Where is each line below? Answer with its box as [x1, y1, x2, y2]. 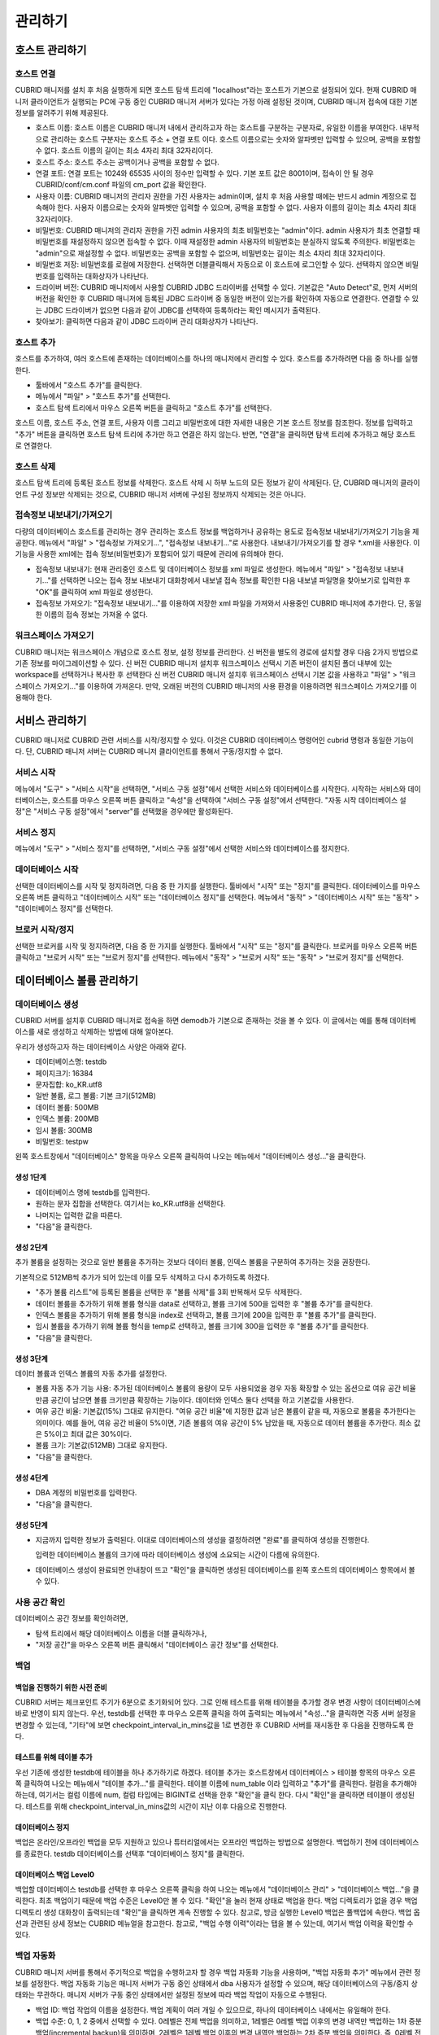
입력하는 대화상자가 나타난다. [57, 271, 149, 281]
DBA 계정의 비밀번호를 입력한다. [35, 1488, 137, 1498]
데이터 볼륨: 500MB [35, 1102, 99, 1112]
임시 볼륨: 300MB [35, 1125, 93, 1135]
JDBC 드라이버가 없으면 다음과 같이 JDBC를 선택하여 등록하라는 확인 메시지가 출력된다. [43, 305, 321, 315]
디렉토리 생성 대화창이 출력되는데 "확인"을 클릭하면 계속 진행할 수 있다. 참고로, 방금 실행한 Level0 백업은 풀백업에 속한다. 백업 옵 [15, 1907, 420, 1917]
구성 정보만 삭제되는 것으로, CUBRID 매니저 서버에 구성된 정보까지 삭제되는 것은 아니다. [29, 489, 306, 499]
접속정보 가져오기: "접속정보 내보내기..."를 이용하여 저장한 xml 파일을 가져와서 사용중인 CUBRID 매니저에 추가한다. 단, [35, 598, 406, 608]
